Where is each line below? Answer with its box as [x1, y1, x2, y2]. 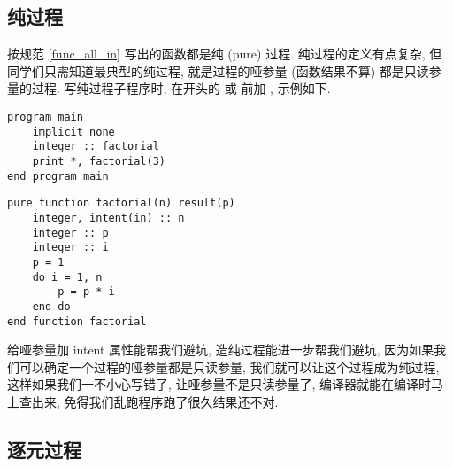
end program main [7, 169, 109, 183]
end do [32, 300, 71, 313]
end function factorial [7, 315, 147, 328]
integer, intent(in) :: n [32, 211, 185, 224]
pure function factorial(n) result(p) [7, 197, 235, 210]
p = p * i [58, 285, 115, 299]
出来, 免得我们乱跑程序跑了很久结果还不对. [31, 392, 279, 410]
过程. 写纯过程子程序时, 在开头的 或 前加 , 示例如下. [31, 79, 331, 97]
